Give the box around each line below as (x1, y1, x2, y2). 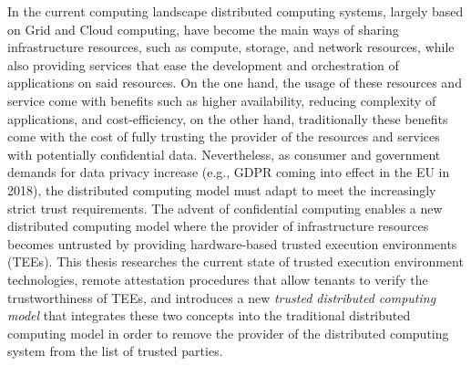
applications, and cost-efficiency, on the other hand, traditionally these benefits (7, 109, 448, 128)
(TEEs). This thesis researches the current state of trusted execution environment (7, 252, 464, 271)
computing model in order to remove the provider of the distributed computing (7, 323, 449, 342)
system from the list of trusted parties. (7, 341, 223, 361)
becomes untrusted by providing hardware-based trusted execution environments (7, 234, 457, 253)
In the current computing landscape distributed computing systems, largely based (7, 2, 464, 20)
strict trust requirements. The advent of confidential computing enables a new (7, 198, 443, 217)
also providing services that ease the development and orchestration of (7, 55, 399, 74)
